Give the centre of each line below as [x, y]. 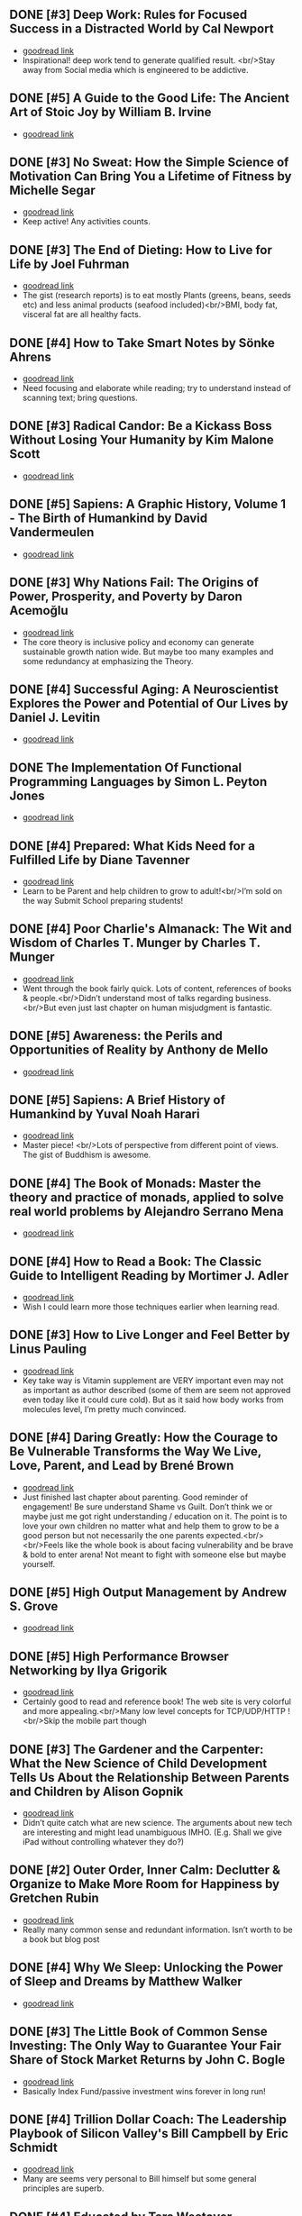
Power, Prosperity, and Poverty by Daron [126, 597]
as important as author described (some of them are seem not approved [156, 1390]
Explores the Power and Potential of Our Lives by [149, 703]
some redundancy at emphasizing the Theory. [108, 661]
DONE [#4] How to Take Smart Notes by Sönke [142, 343]
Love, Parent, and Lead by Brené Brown [122, 1466]
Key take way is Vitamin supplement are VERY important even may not [153, 1380]
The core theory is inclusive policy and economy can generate [138, 642]
